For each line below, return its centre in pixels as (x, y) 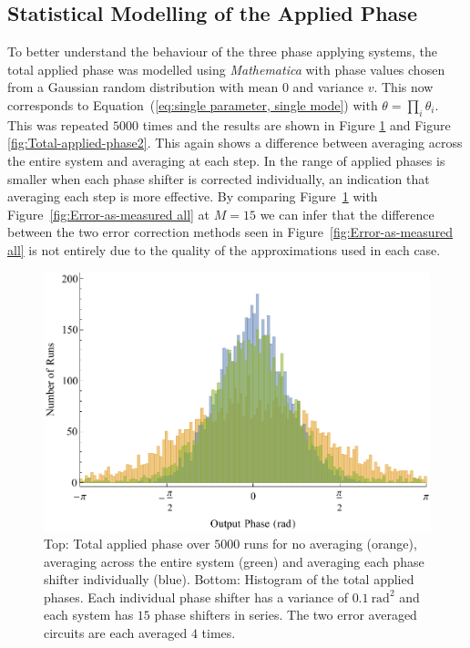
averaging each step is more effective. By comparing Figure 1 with (193, 196)
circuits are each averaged (116, 633)
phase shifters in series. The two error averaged (286, 615)
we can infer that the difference (347, 214)
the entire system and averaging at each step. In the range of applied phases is (226, 160)
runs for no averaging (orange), (330, 544)
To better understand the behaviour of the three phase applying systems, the (222, 51)
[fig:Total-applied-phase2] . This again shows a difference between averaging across (235, 143)
